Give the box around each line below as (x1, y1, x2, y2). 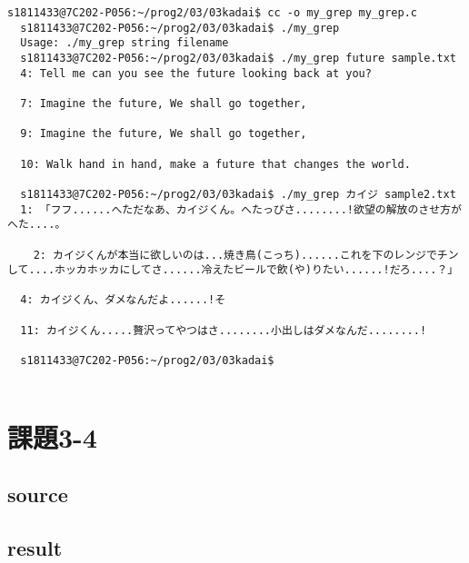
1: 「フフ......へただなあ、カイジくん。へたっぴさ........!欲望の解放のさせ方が (20, 202, 462, 216)
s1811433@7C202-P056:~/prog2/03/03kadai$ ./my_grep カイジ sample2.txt (20, 187, 456, 201)
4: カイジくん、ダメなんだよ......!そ (20, 293, 226, 307)
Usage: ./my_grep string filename (20, 36, 229, 50)
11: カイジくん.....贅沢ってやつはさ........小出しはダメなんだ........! (20, 323, 427, 337)
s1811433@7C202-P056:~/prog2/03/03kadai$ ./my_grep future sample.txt (20, 51, 456, 64)
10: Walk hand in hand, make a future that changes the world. (20, 157, 411, 171)
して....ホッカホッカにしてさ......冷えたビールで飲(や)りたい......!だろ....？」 (7, 263, 459, 277)
